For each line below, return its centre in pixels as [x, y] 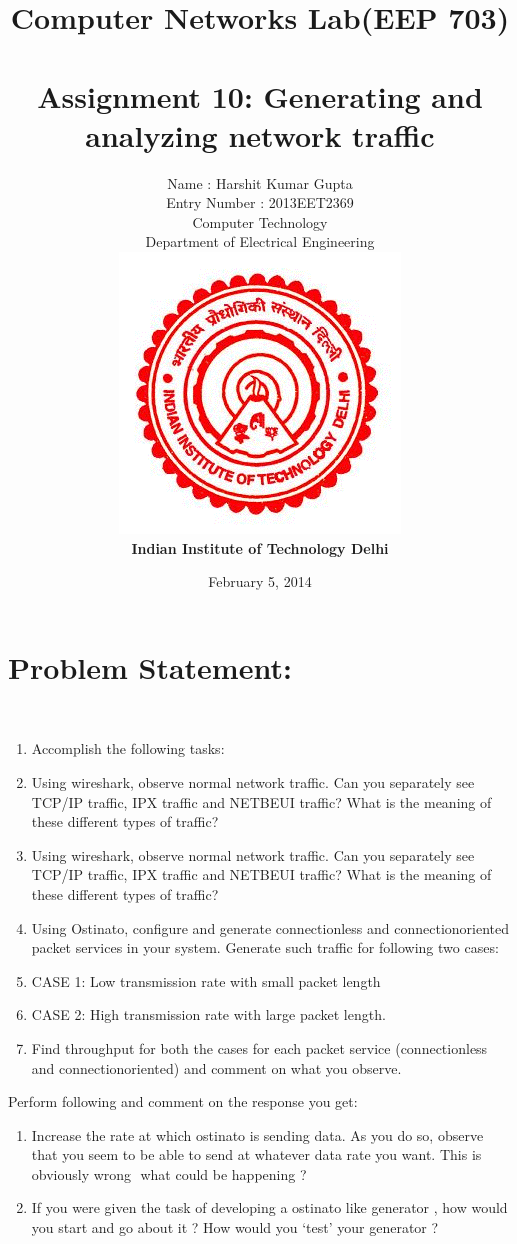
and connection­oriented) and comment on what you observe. [216, 1067]
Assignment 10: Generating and [260, 95]
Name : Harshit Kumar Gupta [260, 182]
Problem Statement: [150, 666]
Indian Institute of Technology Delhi [260, 547]
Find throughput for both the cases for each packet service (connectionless [259, 1047]
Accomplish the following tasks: [128, 748]
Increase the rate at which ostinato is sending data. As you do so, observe [257, 1134]
